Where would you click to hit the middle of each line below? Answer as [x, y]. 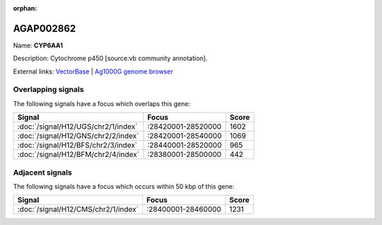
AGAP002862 [45, 28]
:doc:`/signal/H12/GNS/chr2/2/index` [78, 136]
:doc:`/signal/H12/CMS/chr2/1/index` [78, 209]
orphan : [25, 8]
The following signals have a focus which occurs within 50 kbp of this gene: [124, 186]
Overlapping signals [48, 90]
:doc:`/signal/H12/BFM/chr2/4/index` [78, 154]
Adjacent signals [42, 172]
